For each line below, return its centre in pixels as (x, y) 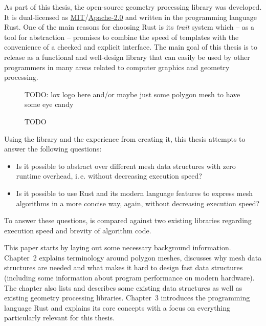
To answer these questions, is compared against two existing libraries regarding (128, 220)
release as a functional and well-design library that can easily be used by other (127, 57)
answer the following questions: (53, 149)
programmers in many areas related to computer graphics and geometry (117, 67)
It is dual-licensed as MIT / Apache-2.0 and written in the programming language (130, 17)
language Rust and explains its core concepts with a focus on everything (117, 307)
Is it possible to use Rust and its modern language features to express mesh (135, 193)
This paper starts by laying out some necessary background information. (118, 247)
